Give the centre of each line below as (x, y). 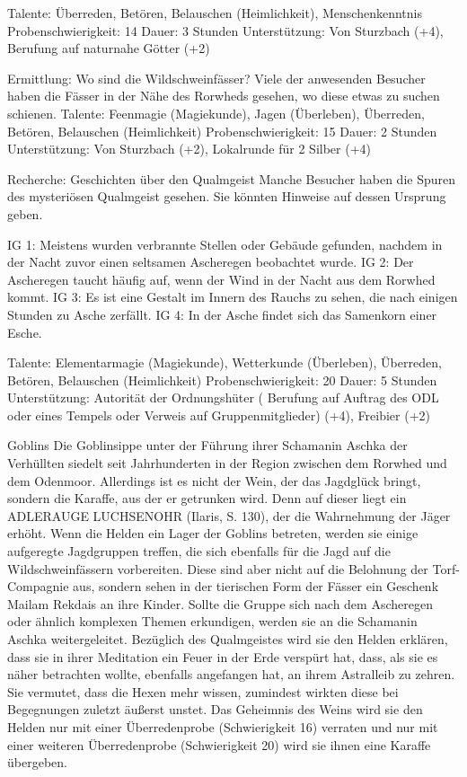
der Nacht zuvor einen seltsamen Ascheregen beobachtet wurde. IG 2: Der (211, 262)
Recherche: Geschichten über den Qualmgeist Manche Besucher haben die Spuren (232, 178)
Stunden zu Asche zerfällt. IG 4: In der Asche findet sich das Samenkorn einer (222, 314)
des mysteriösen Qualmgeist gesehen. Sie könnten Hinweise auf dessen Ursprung (227, 196)
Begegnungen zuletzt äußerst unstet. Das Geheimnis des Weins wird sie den (215, 709)
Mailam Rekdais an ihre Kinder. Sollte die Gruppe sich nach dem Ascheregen (220, 603)
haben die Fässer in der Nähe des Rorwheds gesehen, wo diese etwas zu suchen (224, 96)
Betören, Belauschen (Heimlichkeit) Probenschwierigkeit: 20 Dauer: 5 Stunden (222, 380)
